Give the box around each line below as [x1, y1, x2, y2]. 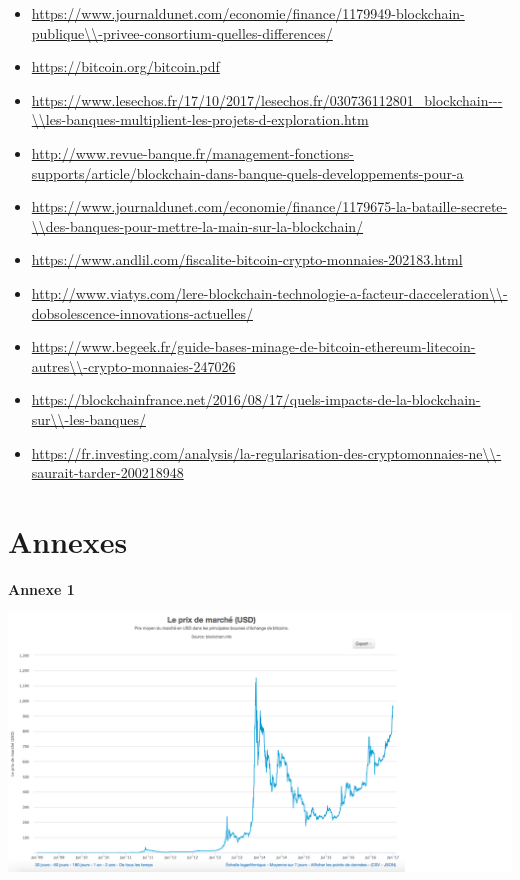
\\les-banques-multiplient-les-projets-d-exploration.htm [31, 109, 369, 130]
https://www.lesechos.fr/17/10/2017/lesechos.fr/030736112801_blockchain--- [31, 89, 503, 110]
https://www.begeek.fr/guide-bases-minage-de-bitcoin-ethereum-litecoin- [31, 336, 476, 357]
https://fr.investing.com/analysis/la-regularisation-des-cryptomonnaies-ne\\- [31, 442, 502, 463]
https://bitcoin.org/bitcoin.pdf [31, 56, 220, 77]
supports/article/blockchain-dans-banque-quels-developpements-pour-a [31, 162, 464, 183]
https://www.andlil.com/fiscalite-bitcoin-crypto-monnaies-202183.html [31, 249, 463, 270]
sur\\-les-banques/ [31, 408, 147, 429]
